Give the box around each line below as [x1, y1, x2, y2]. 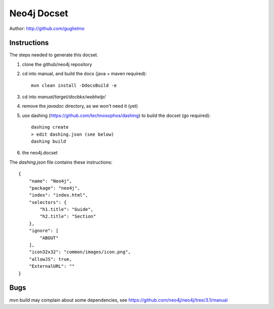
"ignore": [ [28, 228, 59, 234]
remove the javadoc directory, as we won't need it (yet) [22, 103, 138, 109]
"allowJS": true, [28, 256, 72, 262]
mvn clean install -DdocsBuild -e [31, 82, 117, 88]
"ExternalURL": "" [28, 263, 75, 269]
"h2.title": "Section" [40, 213, 96, 220]
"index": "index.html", [28, 192, 88, 198]
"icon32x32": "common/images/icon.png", [28, 249, 131, 255]
